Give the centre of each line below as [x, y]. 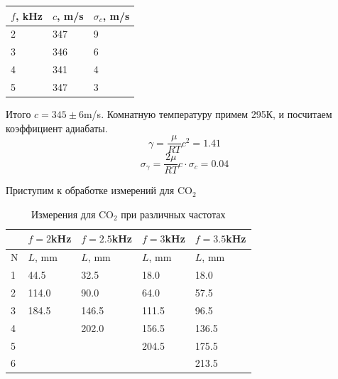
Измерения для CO [72, 214]
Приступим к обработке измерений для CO [99, 190]
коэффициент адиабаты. [57, 128]
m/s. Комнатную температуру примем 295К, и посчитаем [208, 113]
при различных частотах [173, 214]
